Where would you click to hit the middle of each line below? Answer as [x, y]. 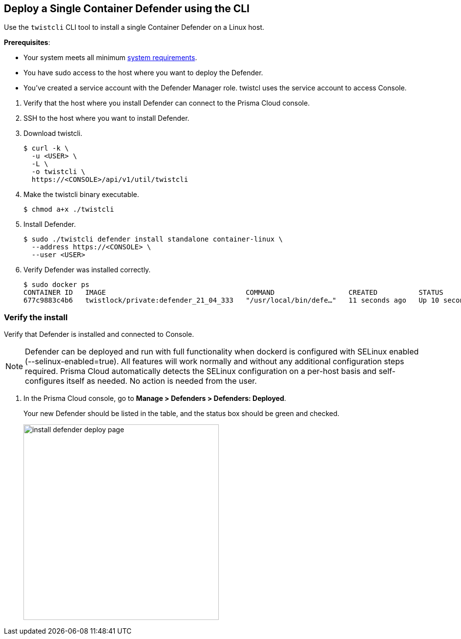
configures [45, 381]
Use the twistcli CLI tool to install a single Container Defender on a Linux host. [134, 27]
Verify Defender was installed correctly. [87, 270]
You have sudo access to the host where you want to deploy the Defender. [143, 73]
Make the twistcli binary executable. [81, 195]
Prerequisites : [27, 43]
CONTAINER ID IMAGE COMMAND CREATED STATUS [233, 293]
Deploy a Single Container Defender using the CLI [127, 9]
